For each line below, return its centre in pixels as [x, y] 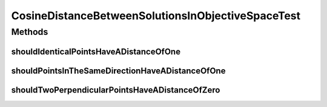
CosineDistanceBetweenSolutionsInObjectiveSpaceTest [156, 16]
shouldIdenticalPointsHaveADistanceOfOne [96, 51]
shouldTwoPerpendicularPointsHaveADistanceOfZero [116, 90]
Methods [30, 32]
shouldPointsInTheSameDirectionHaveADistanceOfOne [118, 71]
